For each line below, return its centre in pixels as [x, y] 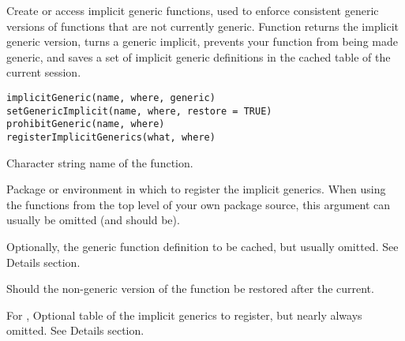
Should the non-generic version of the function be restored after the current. [190, 289]
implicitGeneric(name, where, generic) [111, 97]
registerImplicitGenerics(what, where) [111, 137]
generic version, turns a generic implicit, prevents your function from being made [202, 41]
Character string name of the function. [100, 162]
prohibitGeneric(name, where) [86, 124]
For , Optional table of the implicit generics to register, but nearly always [184, 315]
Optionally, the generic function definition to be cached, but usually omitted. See [202, 246]
